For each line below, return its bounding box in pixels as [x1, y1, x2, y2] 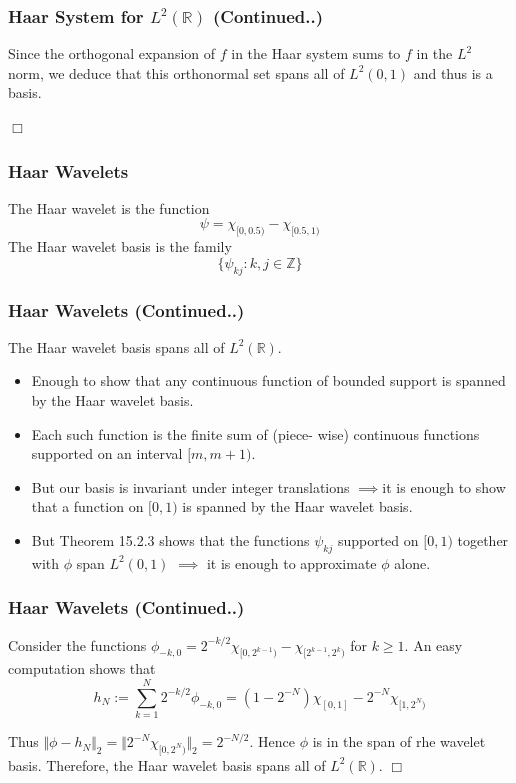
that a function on [31, 496, 144, 517]
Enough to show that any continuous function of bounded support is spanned [31, 370, 506, 391]
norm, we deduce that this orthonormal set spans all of [8, 62, 345, 83]
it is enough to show [382, 476, 506, 497]
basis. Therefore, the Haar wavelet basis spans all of [8, 754, 326, 775]
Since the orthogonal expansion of [8, 43, 216, 64]
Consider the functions [8, 634, 147, 655]
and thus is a [413, 62, 493, 83]
